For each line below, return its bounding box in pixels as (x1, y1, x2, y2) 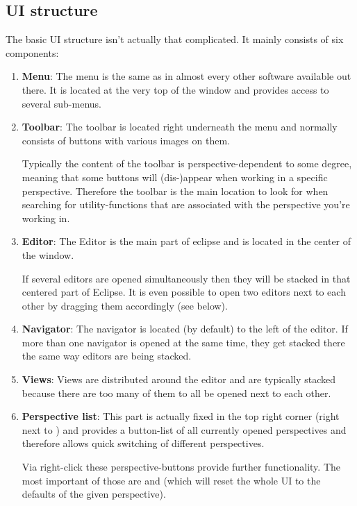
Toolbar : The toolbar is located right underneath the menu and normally (22, 119, 338, 134)
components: (6, 45, 59, 60)
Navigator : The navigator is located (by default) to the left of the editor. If (22, 321, 348, 336)
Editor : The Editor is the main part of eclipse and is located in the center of (22, 234, 351, 248)
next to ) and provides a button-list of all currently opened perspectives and (22, 422, 347, 437)
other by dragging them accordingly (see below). (22, 298, 228, 312)
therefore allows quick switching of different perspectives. (22, 436, 265, 450)
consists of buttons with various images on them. (22, 133, 230, 147)
